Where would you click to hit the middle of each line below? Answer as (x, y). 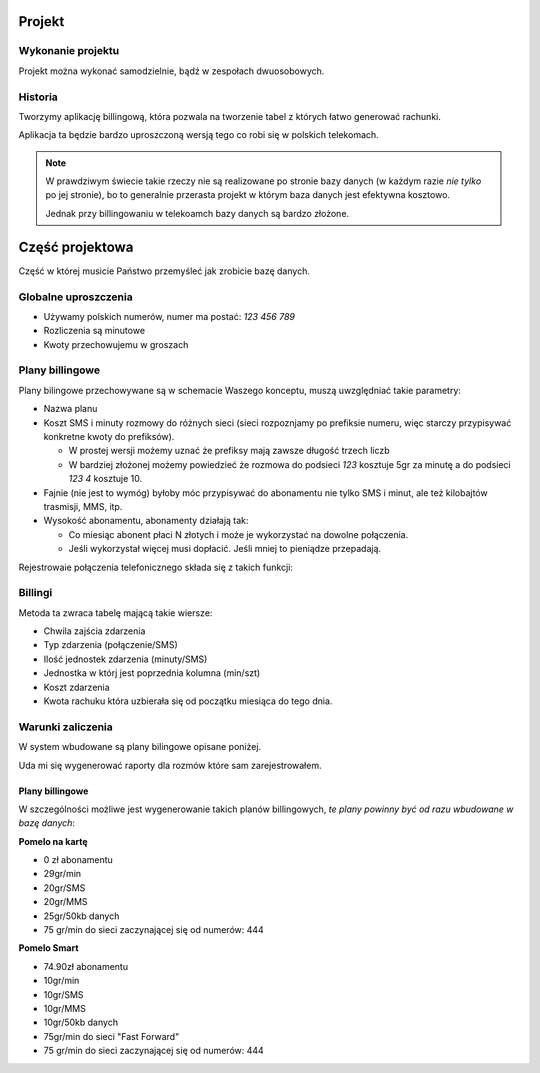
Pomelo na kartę (53, 841)
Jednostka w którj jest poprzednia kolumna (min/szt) (152, 673)
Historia (38, 97)
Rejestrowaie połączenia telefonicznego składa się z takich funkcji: (156, 567)
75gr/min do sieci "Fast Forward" (111, 1036)
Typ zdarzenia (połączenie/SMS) (111, 645)
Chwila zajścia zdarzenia (94, 631)
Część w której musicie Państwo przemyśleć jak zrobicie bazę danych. (164, 271)
